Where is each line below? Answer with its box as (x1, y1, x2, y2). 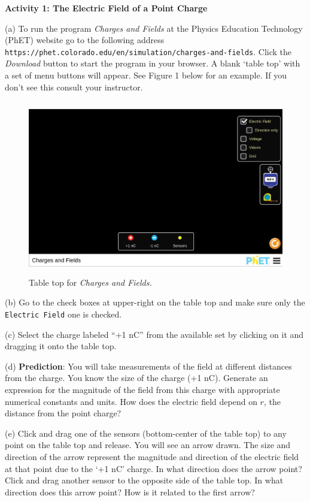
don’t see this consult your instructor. (5, 80, 143, 93)
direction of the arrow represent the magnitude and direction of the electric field (5, 450, 299, 462)
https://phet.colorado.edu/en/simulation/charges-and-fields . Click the (5, 45, 291, 58)
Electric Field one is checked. (5, 308, 122, 320)
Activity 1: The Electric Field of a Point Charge (5, 2, 208, 14)
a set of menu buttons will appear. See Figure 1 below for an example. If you (5, 69, 287, 81)
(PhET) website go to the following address (5, 34, 165, 46)
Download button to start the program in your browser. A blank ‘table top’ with (5, 57, 300, 69)
